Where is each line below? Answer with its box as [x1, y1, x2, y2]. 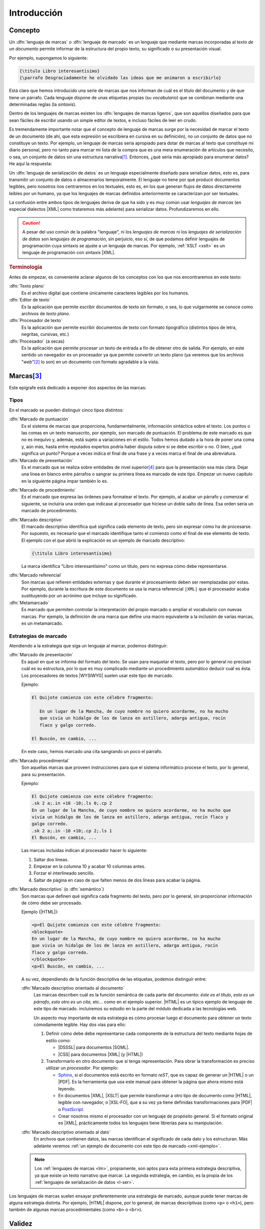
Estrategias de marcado [9, 632, 67, 639]
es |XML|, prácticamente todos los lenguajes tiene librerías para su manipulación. [58, 1120, 223, 1126]
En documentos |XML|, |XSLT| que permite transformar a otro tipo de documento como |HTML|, [58, 1092, 252, 1098]
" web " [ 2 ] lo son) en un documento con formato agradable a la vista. [21, 359, 159, 365]
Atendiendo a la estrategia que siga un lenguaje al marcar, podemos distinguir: [9, 643, 168, 649]
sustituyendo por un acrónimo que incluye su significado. [21, 593, 137, 599]
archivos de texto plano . [21, 311, 71, 317]
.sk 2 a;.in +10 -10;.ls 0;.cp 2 [31, 800, 112, 806]
